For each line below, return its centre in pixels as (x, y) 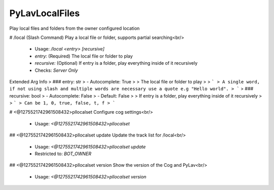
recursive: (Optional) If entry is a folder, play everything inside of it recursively (116, 63)
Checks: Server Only (56, 70)
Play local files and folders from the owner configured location (75, 28)
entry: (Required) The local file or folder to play (84, 56)
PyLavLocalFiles (45, 13)
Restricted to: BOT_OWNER (63, 154)
